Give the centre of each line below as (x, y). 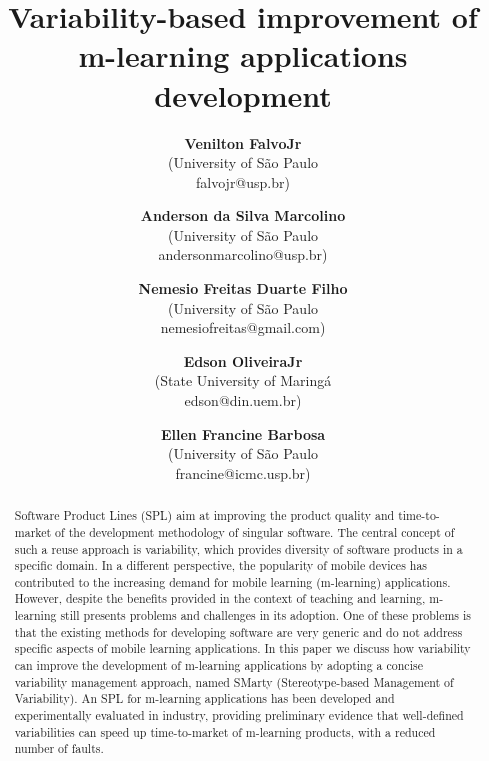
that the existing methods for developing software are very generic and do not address (238, 631)
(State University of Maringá (243, 380)
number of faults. (59, 748)
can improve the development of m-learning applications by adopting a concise (218, 665)
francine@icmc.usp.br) (243, 472)
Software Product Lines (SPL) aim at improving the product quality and (204, 515)
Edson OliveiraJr (243, 360)
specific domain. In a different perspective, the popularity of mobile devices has (221, 565)
